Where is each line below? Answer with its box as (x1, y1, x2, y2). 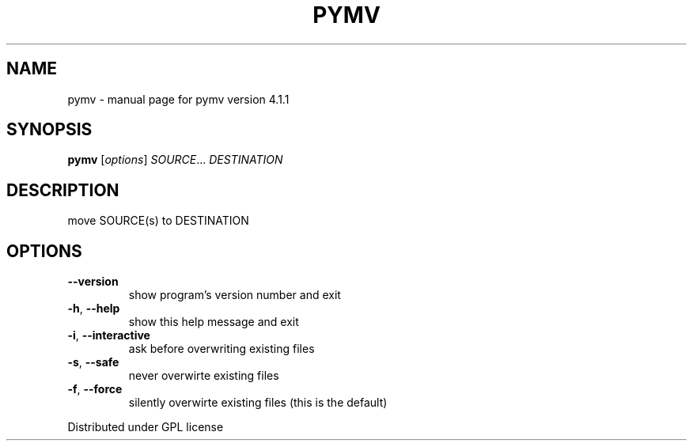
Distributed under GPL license (67, 420, 224, 434)
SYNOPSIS (6, 119, 93, 140)
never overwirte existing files (128, 369, 279, 383)
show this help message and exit (128, 315, 299, 329)
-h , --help (67, 301, 120, 316)
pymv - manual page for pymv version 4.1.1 (67, 92, 290, 106)
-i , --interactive (67, 328, 150, 343)
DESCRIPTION (6, 180, 119, 200)
